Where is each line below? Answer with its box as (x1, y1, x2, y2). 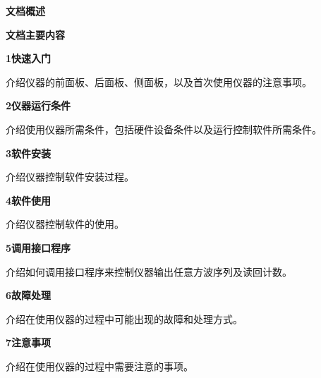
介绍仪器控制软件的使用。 (6, 217, 124, 231)
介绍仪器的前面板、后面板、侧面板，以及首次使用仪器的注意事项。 (6, 74, 312, 89)
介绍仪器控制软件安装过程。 (6, 169, 134, 184)
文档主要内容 (6, 27, 65, 42)
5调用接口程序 (6, 240, 71, 255)
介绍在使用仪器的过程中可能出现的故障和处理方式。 (6, 311, 243, 326)
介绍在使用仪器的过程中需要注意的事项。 (6, 358, 193, 373)
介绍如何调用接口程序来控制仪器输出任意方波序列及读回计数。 (6, 264, 292, 279)
